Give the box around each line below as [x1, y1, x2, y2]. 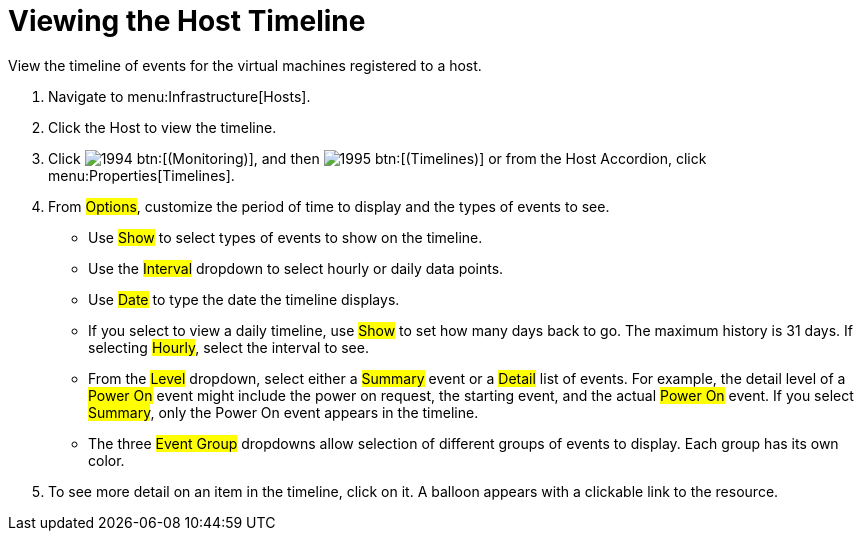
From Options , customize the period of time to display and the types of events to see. [48, 197, 610, 215]
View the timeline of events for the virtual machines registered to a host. [8, 56, 482, 74]
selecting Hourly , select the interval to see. [88, 338, 369, 356]
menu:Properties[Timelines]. [48, 166, 235, 184]
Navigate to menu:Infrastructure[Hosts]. [48, 87, 311, 105]
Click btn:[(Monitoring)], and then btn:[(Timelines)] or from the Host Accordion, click [48, 149, 707, 167]
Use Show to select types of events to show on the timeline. [88, 228, 483, 246]
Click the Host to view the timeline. [48, 118, 277, 136]
